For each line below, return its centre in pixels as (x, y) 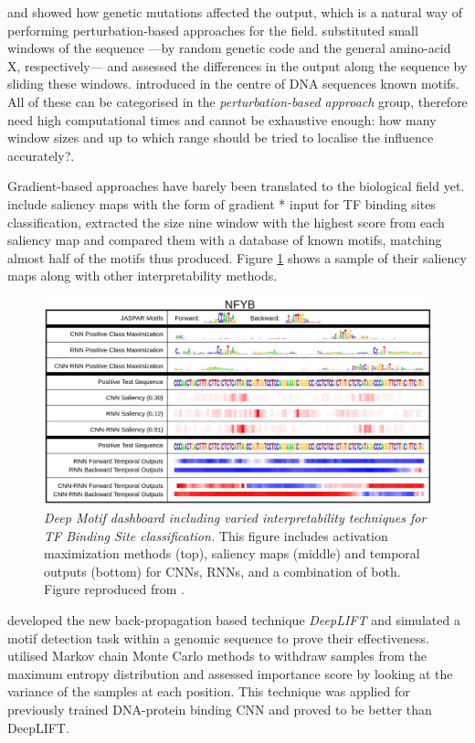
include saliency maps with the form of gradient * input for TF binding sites (222, 203)
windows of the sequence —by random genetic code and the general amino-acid (229, 48)
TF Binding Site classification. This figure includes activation (216, 535)
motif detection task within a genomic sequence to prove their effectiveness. (218, 637)
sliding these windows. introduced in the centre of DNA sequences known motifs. (233, 84)
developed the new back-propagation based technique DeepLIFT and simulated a (234, 619)
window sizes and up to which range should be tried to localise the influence (221, 138)
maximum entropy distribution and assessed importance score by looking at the (230, 673)
